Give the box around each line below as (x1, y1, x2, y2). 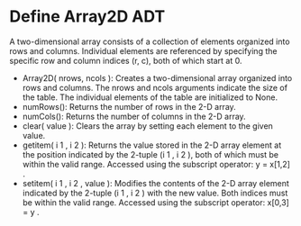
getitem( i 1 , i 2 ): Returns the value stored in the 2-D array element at (22, 140, 282, 150)
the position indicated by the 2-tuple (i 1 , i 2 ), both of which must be (22, 149, 279, 159)
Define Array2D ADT (9, 6, 166, 27)
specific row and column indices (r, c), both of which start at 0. (9, 55, 242, 66)
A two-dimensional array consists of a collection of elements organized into (9, 36, 290, 47)
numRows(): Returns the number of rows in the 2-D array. (22, 101, 236, 112)
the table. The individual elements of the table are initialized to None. (22, 92, 278, 103)
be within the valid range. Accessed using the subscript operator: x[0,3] (22, 196, 290, 208)
